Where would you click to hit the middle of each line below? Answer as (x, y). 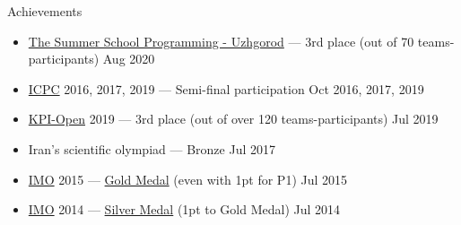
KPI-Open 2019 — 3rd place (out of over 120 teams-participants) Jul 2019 (233, 119)
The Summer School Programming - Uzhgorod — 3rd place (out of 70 (221, 41)
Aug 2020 (129, 59)
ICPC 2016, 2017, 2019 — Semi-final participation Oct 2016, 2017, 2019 (226, 88)
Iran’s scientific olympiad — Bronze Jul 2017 (152, 148)
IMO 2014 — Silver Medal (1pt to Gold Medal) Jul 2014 (184, 209)
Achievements (45, 11)
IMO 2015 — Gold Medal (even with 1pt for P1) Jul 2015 (188, 179)
